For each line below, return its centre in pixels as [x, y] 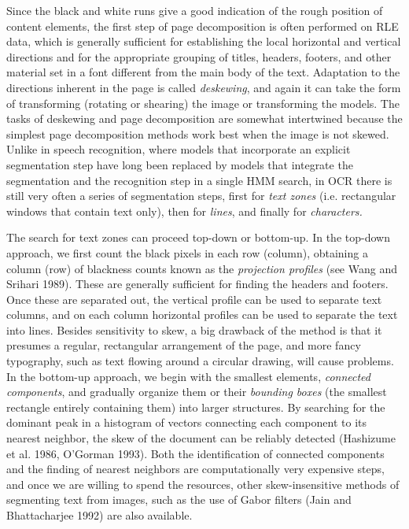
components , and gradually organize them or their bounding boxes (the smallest [197, 392]
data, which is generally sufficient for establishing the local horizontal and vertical [204, 41]
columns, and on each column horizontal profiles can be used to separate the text [202, 314]
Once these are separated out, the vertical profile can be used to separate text [194, 299]
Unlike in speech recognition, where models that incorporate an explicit [179, 149]
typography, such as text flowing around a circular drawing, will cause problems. [200, 361]
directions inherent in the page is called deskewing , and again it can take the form [204, 87]
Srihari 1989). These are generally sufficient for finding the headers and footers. [197, 284]
